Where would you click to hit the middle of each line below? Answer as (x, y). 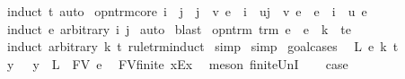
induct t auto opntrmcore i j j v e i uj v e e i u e (187, 11)
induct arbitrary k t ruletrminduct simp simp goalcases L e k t (202, 46)
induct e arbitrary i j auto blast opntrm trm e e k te (179, 28)
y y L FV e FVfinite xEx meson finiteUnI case (177, 63)
